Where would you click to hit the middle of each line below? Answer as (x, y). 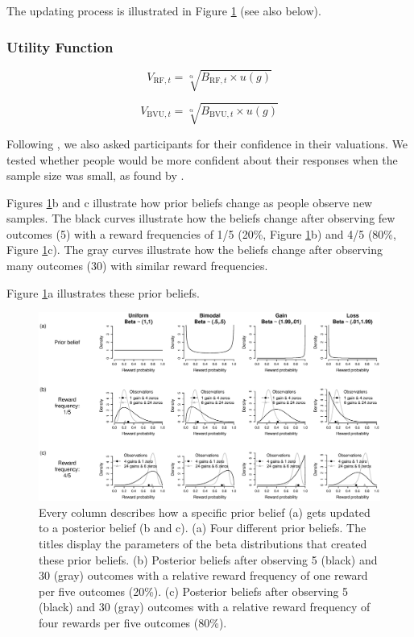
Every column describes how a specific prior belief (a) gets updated (205, 512)
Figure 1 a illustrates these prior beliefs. (103, 292)
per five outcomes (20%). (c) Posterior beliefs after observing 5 (194, 591)
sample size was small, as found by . (95, 175)
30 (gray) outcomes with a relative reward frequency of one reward (203, 575)
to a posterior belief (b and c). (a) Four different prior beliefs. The (203, 528)
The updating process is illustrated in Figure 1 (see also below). (164, 10)
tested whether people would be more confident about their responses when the (202, 159)
